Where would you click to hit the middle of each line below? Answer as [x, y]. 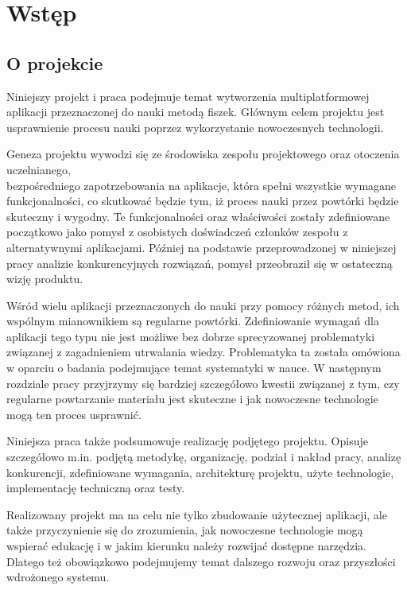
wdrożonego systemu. [58, 577]
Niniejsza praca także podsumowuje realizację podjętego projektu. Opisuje [187, 441]
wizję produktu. [45, 279]
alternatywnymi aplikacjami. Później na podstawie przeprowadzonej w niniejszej [202, 247]
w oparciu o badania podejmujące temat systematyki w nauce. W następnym [194, 368]
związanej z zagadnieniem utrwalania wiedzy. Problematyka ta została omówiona [203, 352]
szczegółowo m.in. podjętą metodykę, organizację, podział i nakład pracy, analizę [204, 457]
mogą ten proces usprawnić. [74, 414]
